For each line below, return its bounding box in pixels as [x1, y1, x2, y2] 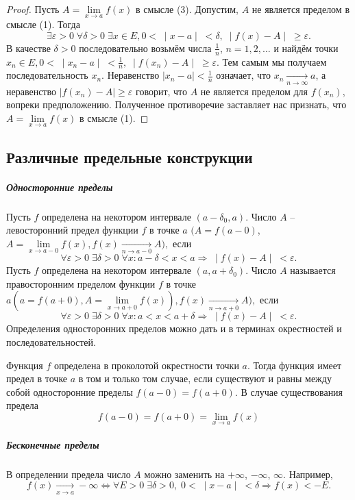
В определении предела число [6, 466, 131, 481]
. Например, [283, 466, 333, 481]
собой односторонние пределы [6, 384, 133, 399]
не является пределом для [200, 84, 308, 98]
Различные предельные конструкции [6, 146, 253, 167]
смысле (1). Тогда [6, 17, 80, 32]
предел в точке [6, 371, 68, 386]
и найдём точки [273, 40, 339, 55]
